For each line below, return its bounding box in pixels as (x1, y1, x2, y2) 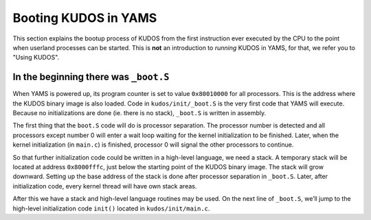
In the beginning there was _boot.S (12, 71, 170, 83)
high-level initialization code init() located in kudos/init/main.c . (12, 204, 210, 212)
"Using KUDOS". (12, 53, 60, 62)
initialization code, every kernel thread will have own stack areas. (12, 182, 197, 190)
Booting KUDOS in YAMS (12, 10, 157, 25)
